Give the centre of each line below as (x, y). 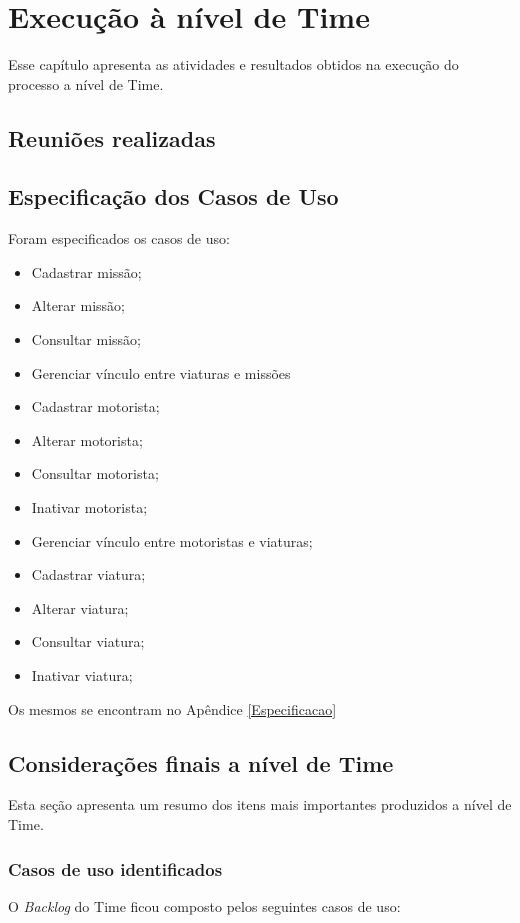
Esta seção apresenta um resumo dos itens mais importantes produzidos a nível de (260, 804)
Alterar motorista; (87, 439)
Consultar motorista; (95, 473)
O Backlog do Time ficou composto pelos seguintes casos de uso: (204, 905)
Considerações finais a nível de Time (201, 762)
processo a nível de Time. (86, 83)
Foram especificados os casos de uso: (119, 238)
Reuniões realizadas (112, 137)
